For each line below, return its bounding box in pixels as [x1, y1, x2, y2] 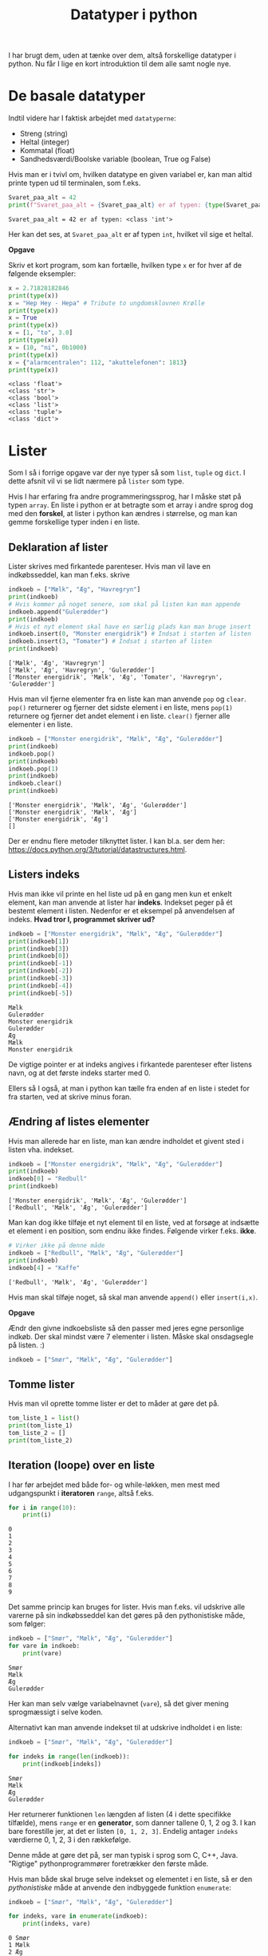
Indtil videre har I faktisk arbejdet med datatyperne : [8, 113, 177, 123]
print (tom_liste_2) [8, 1436, 73, 1445]
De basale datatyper [8, 87, 146, 105]
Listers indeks [8, 868, 81, 881]
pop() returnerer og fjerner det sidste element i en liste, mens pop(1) [8, 703, 233, 712]
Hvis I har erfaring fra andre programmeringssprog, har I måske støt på [8, 492, 242, 502]
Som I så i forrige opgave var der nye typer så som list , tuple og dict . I [8, 468, 246, 478]
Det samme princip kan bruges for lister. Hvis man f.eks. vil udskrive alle [8, 1602, 246, 1612]
